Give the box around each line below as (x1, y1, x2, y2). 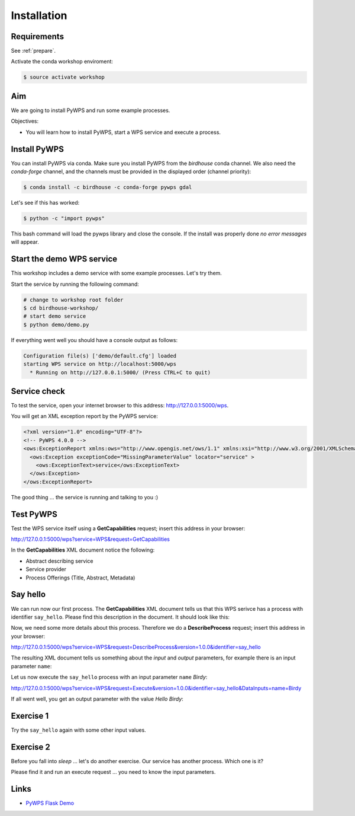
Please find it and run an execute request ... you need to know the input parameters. (11, 769, 216, 776)
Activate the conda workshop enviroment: (11, 58, 114, 65)
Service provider (25, 566, 66, 573)
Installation (11, 9, 67, 22)
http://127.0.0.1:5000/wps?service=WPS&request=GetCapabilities (11, 535, 170, 543)
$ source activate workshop (23, 74, 105, 81)
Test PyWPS (11, 509, 57, 519)
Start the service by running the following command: (11, 280, 139, 288)
